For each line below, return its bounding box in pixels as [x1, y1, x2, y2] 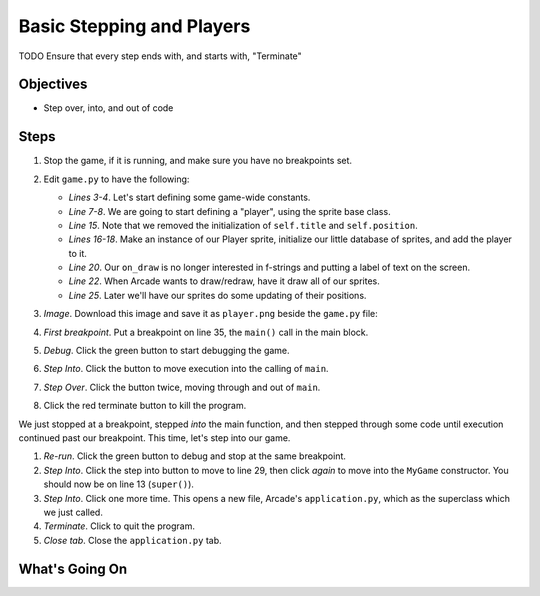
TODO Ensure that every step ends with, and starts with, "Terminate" [18, 50, 302, 62]
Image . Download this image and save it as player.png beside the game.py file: [43, 308, 379, 320]
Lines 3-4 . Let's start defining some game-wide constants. [68, 191, 311, 204]
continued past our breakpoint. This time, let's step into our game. [18, 432, 291, 444]
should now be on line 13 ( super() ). [43, 478, 195, 490]
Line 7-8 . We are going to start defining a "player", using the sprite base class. [68, 205, 391, 217]
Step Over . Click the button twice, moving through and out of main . [43, 381, 321, 393]
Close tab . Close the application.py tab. [43, 534, 222, 546]
